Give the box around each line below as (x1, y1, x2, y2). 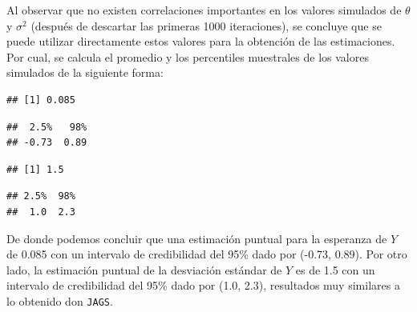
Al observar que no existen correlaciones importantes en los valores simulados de (6, 2, 402, 18)
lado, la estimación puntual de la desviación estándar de (6, 261, 282, 278)
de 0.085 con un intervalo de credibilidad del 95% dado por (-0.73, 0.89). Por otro (6, 246, 407, 262)
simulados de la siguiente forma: (6, 64, 164, 81)
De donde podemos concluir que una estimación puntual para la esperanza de (6, 230, 387, 246)
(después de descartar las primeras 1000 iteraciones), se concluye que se (30, 17, 382, 34)
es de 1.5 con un (295, 261, 375, 278)
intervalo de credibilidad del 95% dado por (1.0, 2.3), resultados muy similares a (6, 277, 400, 294)
